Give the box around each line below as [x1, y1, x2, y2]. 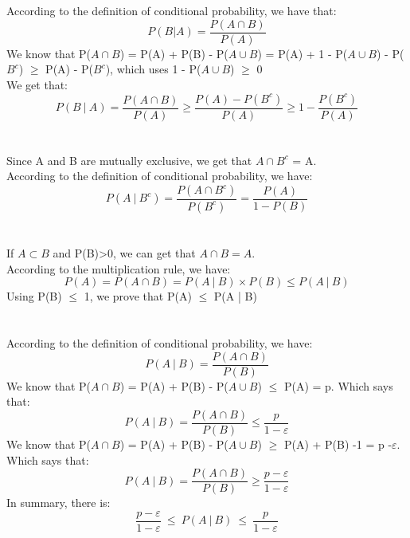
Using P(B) [6, 288, 62, 304]
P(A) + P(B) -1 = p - [283, 435, 392, 452]
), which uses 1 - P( [105, 61, 201, 77]
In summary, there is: [6, 494, 111, 511]
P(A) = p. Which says [283, 377, 393, 394]
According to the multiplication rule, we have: [6, 260, 231, 277]
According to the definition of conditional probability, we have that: [6, 2, 337, 19]
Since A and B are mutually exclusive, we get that [6, 151, 252, 168]
